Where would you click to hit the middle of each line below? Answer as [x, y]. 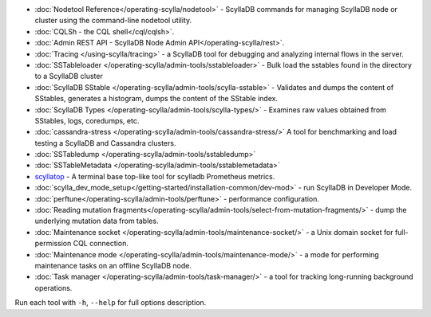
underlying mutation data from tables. [97, 221]
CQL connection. [101, 244]
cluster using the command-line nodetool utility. [113, 21]
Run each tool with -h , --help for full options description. [111, 303]
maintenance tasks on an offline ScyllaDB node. [113, 265]
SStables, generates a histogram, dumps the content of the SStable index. [156, 99]
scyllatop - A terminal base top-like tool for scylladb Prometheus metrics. [155, 176]
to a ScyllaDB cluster [69, 76]
